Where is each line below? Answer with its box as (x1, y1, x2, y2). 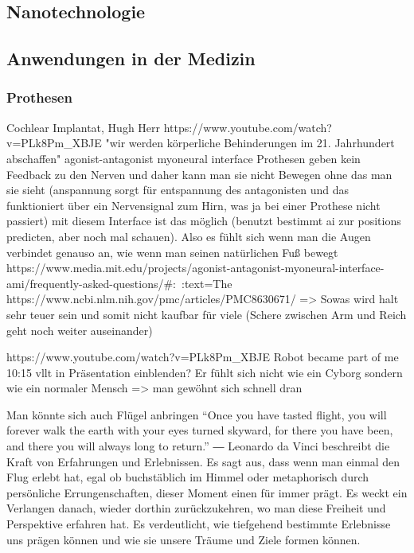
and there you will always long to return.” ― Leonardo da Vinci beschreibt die (6, 438, 390, 454)
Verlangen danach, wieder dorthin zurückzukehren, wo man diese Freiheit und (6, 500, 386, 516)
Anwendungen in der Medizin (6, 46, 256, 71)
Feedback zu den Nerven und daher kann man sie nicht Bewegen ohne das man (6, 166, 393, 182)
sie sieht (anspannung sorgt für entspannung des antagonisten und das (6, 181, 350, 198)
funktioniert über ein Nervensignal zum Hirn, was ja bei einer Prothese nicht (6, 197, 381, 213)
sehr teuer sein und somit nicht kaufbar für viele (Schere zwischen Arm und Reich (6, 306, 407, 322)
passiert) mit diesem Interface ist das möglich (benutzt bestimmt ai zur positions (6, 212, 401, 229)
